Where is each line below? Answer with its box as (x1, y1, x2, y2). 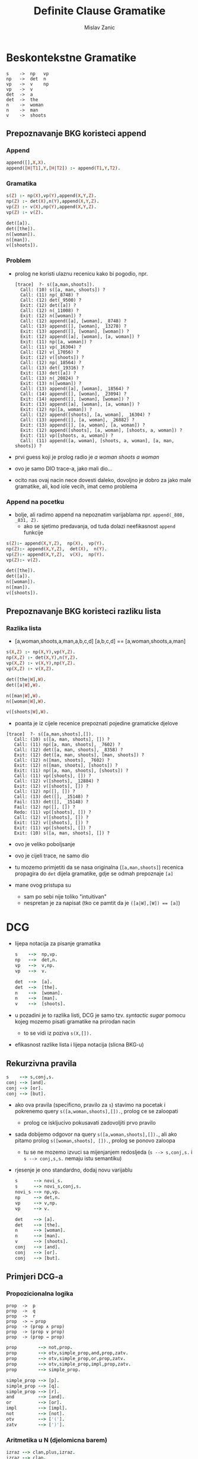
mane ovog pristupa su (14, 882, 71, 889)
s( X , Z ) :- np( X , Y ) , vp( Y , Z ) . (6, 649, 76, 655)
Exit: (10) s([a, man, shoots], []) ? (14, 830, 110, 837)
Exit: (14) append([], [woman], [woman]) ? (20, 396, 129, 402)
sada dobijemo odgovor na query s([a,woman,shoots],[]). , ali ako (14, 1131, 177, 1138)
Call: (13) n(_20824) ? (20, 375, 79, 381)
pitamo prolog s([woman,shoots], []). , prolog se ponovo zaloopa (14, 1137, 176, 1144)
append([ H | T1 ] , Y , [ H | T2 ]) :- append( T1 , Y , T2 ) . (6, 165, 121, 171)
